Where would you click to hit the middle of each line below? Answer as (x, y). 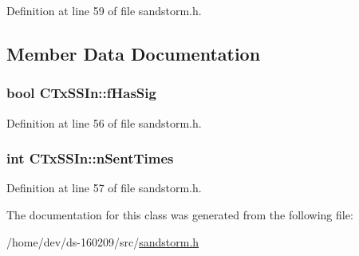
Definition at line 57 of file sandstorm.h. (104, 188)
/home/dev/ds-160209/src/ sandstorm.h (103, 241)
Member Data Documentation (134, 53)
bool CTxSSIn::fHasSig (81, 93)
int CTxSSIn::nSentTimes (90, 158)
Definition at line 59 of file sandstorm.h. (104, 10)
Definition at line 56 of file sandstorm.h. (104, 122)
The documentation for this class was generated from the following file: (180, 215)
